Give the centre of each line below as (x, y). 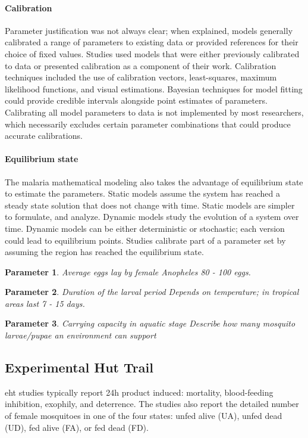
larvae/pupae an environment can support (81, 335)
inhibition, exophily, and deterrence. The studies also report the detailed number (152, 404)
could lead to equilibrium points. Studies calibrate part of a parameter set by (145, 240)
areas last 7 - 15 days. (45, 303)
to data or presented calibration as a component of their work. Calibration (141, 65)
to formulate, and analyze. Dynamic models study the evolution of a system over (152, 217)
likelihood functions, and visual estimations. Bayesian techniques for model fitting (154, 88)
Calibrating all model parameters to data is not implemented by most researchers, (154, 112)
